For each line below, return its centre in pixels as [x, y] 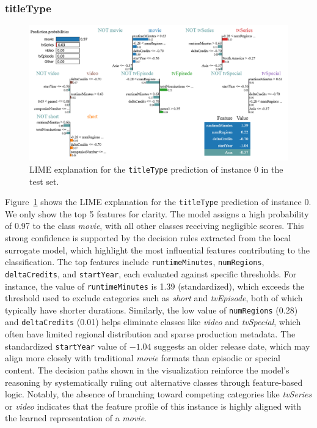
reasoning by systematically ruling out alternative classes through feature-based [154, 382]
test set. [44, 181]
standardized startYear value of [66, 346]
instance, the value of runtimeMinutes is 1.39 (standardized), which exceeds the [155, 286]
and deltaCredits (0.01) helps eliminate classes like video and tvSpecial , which [153, 322]
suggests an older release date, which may [232, 346]
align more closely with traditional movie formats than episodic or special [143, 358]
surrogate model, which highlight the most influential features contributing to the [157, 250]
